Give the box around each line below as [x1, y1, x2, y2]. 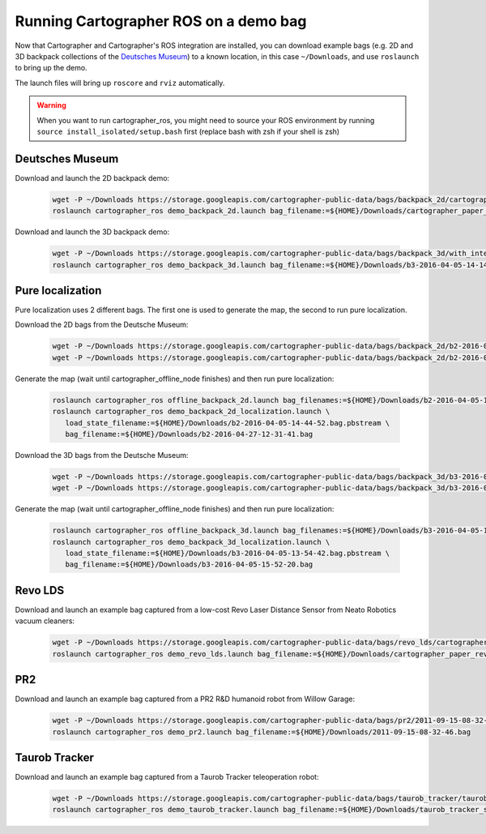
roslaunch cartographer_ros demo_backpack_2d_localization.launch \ [52, 407, 330, 417]
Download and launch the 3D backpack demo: [15, 227, 170, 237]
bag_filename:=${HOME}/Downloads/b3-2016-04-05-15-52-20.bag [65, 560, 313, 569]
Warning [36, 101, 66, 110]
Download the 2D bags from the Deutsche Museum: [15, 320, 189, 330]
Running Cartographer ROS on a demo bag [15, 12, 307, 30]
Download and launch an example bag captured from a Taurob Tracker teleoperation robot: [15, 772, 319, 782]
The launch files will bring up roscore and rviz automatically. [15, 78, 225, 88]
